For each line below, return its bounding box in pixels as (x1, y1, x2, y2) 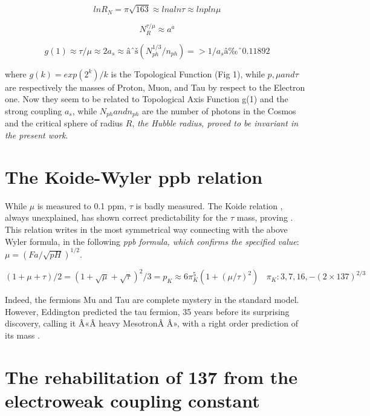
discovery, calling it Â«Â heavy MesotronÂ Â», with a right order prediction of (5, 317, 298, 330)
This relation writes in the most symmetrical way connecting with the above (5, 223, 288, 235)
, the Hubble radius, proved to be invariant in (132, 117, 299, 129)
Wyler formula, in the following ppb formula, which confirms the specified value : (5, 235, 299, 247)
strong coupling (5, 105, 62, 117)
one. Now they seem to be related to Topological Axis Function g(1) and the (5, 93, 288, 105)
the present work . (5, 129, 68, 141)
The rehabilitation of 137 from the (5, 364, 297, 389)
